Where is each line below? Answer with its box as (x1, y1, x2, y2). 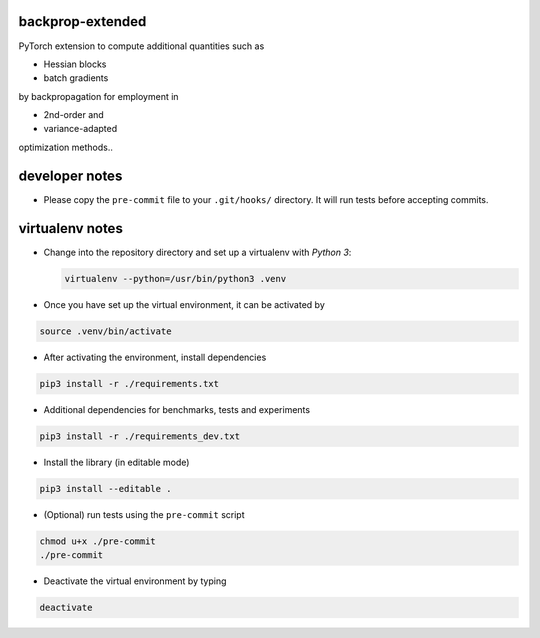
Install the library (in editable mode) (43, 456, 190, 468)
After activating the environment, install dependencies (43, 351, 267, 363)
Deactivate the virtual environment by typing (43, 575, 227, 587)
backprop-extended (18, 13, 147, 30)
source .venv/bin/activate (39, 325, 172, 337)
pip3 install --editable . (39, 483, 172, 494)
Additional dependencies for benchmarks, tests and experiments (43, 403, 310, 415)
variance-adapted (43, 123, 118, 135)
